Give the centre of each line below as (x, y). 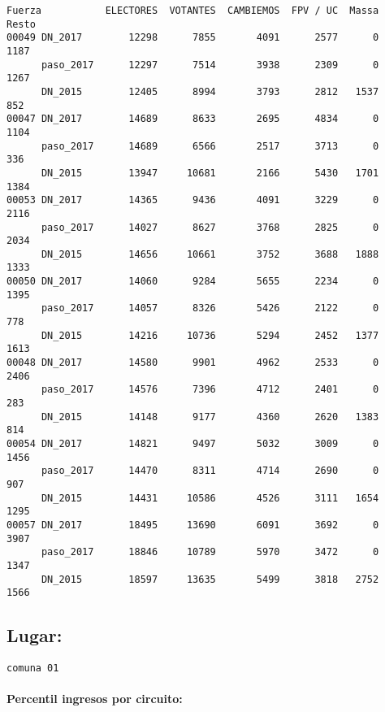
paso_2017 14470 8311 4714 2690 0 (210, 471)
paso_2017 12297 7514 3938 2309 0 (210, 65)
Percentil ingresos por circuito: (95, 699)
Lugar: (35, 635)
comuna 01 (33, 669)
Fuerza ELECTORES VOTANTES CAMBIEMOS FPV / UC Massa (193, 11)
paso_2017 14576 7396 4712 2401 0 (210, 390)
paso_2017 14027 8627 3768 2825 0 (210, 227)
